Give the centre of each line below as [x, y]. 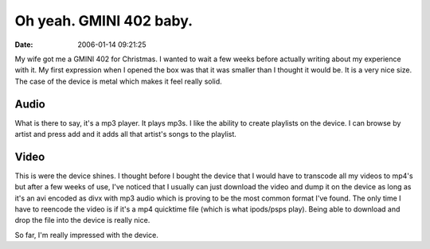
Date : [24, 45]
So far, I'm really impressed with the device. [86, 235]
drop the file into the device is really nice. [82, 220]
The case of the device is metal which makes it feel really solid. [118, 81]
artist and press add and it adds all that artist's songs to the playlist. [125, 134]
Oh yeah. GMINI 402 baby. [104, 21]
